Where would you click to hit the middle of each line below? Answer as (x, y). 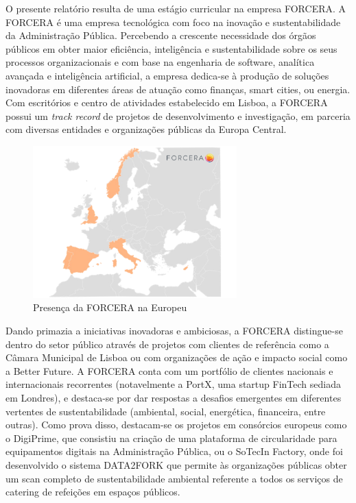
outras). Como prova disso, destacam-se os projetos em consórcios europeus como (176, 425)
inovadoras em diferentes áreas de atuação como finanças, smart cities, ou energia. (178, 89)
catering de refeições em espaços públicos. (93, 492)
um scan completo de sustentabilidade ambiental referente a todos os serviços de (174, 478)
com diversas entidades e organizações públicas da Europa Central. (146, 129)
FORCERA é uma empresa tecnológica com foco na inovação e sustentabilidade (173, 22)
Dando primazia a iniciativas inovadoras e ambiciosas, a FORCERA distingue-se (174, 331)
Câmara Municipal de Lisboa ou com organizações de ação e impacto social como (177, 357)
